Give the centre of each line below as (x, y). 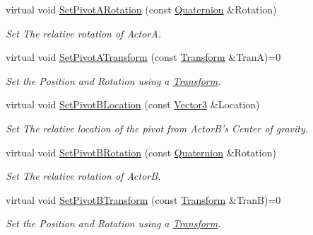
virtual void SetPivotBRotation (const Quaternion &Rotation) (141, 152)
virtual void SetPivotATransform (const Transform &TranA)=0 (143, 57)
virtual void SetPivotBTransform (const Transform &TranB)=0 (143, 199)
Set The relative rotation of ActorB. (83, 176)
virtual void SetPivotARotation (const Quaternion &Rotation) (141, 9)
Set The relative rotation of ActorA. (83, 33)
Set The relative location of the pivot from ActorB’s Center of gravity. (157, 128)
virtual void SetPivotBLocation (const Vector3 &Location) (133, 104)
